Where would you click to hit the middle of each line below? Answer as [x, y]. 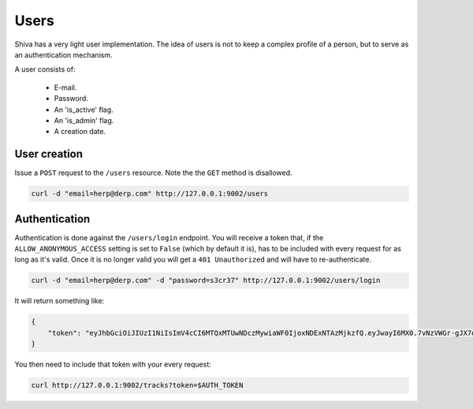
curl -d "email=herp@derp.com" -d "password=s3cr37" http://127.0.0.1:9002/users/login [206, 281]
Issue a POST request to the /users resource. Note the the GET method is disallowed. [153, 173]
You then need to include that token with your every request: [113, 364]
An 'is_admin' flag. [84, 120]
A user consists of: [45, 69]
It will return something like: [60, 301]
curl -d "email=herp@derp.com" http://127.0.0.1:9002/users [150, 194]
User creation [48, 154]
